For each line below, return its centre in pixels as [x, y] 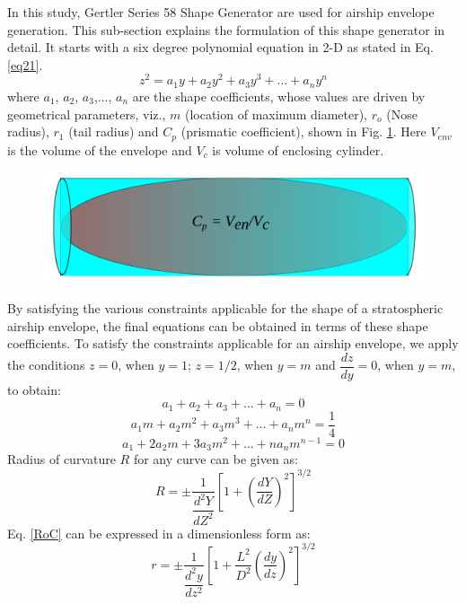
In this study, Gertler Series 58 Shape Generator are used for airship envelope [221, 12]
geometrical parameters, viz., [87, 114]
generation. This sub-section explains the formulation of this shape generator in [226, 29]
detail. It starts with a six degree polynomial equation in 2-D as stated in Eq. [220, 47]
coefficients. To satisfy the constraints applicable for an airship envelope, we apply [233, 343]
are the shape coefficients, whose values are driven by [279, 96]
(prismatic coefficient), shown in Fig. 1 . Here [303, 131]
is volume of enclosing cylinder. [298, 149]
